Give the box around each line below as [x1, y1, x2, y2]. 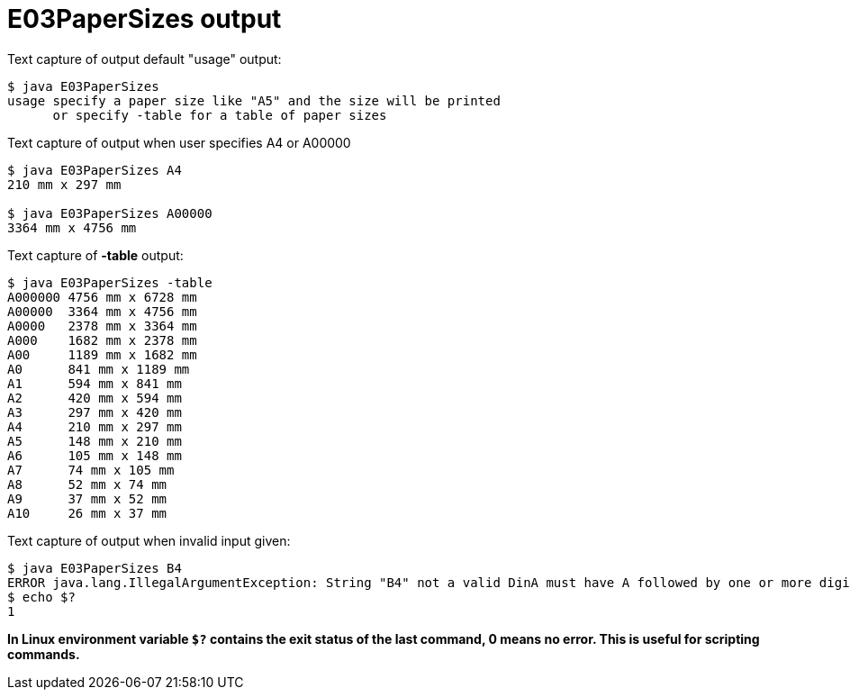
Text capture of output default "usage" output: [7, 50, 282, 67]
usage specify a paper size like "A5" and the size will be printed [7, 93, 501, 108]
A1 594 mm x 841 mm [7, 376, 182, 391]
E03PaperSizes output [7, 4, 282, 34]
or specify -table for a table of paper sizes [52, 107, 387, 122]
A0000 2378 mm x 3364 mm [7, 318, 197, 333]
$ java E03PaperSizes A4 [7, 162, 182, 177]
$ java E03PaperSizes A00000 [7, 205, 212, 221]
